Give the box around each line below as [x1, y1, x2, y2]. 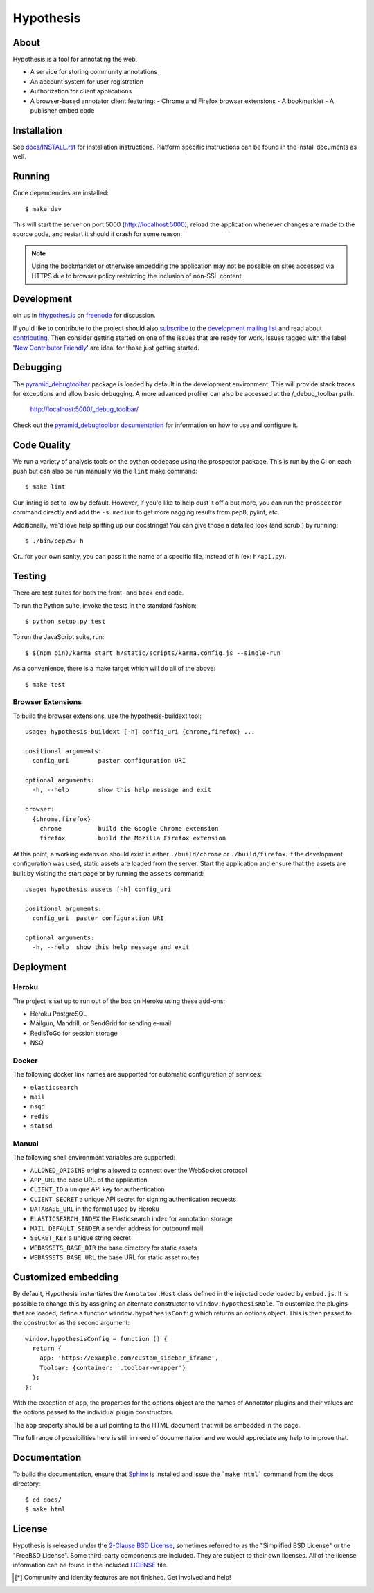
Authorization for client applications [30, 87, 132, 96]
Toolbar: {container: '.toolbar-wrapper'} [39, 1364, 186, 1371]
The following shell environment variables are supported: [12, 1153, 176, 1162]
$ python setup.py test [25, 618, 106, 626]
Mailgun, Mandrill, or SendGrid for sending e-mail [30, 1019, 172, 1027]
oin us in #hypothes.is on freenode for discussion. [12, 312, 156, 320]
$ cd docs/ [25, 1495, 62, 1504]
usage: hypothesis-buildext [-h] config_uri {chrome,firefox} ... [25, 728, 256, 736]
